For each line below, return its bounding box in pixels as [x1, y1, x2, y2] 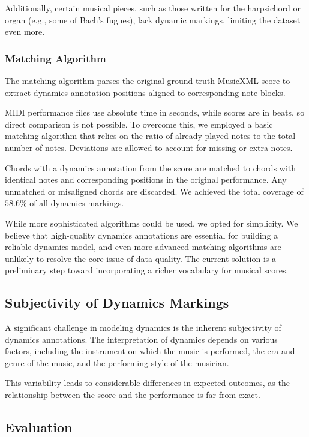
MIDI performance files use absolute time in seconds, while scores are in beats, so [5, 106, 305, 119]
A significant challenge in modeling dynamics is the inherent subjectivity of [5, 321, 281, 334]
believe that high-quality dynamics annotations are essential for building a [5, 228, 278, 241]
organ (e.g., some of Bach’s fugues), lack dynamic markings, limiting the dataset [5, 13, 301, 26]
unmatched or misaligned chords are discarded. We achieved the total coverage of [5, 185, 304, 197]
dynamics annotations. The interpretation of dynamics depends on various [5, 333, 278, 345]
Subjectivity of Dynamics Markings [5, 293, 229, 312]
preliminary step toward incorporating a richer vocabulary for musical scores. [5, 264, 289, 276]
